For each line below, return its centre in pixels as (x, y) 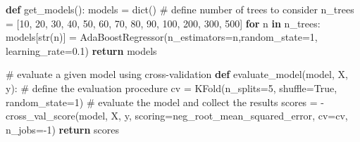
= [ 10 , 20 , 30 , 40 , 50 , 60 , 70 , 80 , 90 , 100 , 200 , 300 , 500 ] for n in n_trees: (163, 23)
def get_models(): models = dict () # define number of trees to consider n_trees (180, 9)
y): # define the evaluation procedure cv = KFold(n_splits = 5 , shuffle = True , (172, 88)
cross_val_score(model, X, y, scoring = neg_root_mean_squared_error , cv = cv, (177, 116)
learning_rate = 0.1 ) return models (81, 50)
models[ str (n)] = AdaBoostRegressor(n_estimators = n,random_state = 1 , (162, 37)
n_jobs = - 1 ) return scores (63, 129)
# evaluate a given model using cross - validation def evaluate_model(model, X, (177, 74)
